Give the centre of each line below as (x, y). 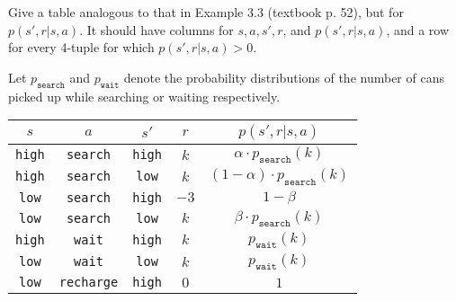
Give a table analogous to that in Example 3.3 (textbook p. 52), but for (206, 12)
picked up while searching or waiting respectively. (144, 96)
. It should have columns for (156, 29)
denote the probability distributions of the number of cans (284, 77)
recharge (89, 283)
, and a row (418, 29)
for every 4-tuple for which (81, 47)
